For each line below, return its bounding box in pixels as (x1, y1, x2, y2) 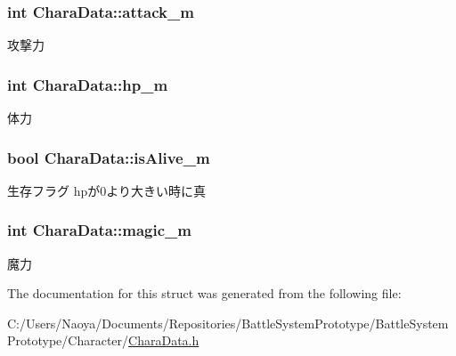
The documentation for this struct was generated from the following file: (7, 284, 402, 303)
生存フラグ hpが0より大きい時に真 (7, 181, 206, 199)
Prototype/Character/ (7, 331, 129, 350)
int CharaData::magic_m (7, 219, 191, 241)
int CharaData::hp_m (7, 73, 168, 95)
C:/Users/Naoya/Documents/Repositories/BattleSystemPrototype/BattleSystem (7, 313, 449, 332)
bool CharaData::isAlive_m (7, 146, 210, 168)
